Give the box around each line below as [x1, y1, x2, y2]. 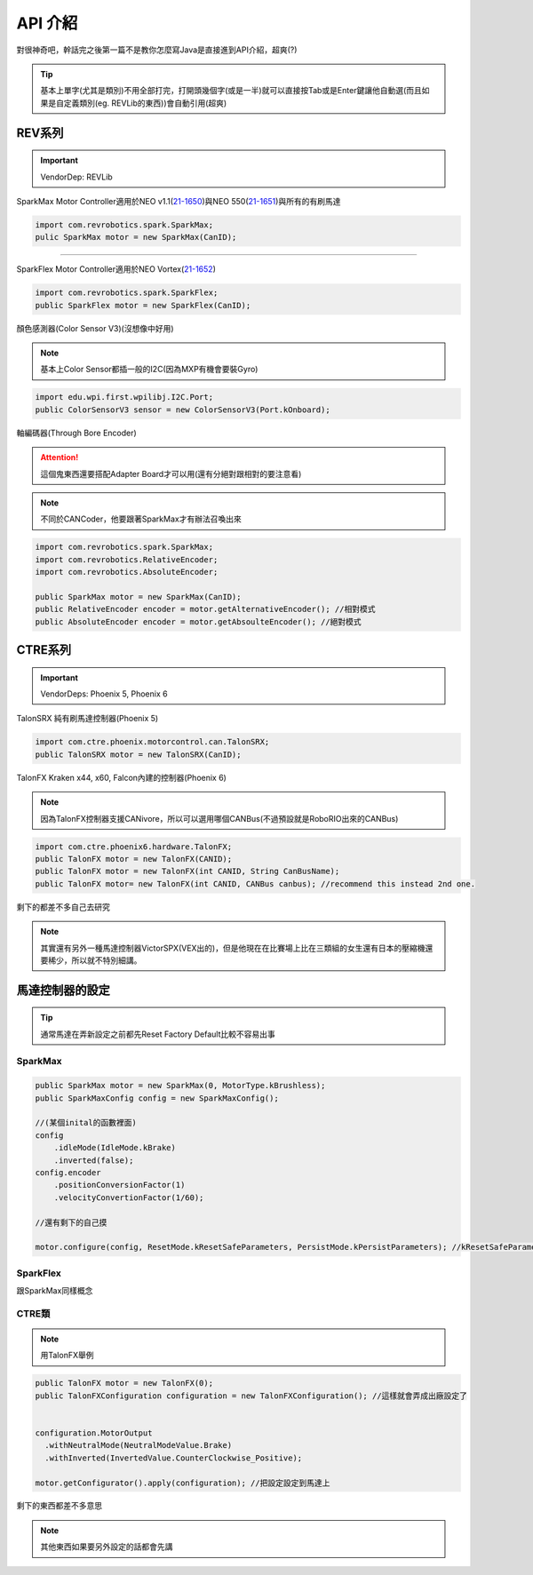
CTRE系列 [16, 642, 72, 657]
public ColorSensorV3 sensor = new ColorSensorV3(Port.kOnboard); [35, 404, 330, 415]
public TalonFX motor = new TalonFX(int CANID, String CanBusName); [35, 866, 340, 877]
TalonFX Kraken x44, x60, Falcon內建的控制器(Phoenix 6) [16, 772, 227, 783]
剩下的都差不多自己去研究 [16, 902, 110, 912]
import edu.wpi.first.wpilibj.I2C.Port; [35, 392, 213, 402]
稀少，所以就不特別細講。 [47, 955, 142, 966]
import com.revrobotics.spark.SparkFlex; [35, 288, 219, 298]
